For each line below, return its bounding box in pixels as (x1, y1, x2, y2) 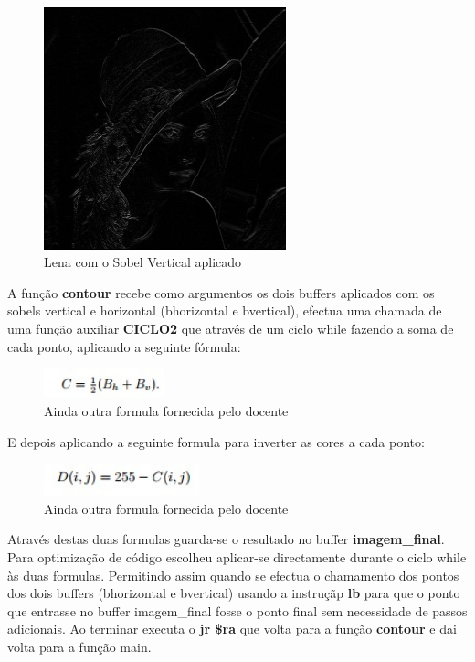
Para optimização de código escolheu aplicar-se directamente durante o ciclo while (7, 548, 467, 567)
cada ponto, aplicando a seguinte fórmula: (7, 336, 241, 356)
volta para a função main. (7, 637, 152, 657)
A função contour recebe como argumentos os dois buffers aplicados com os (7, 283, 435, 302)
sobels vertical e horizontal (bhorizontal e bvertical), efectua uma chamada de (7, 301, 442, 320)
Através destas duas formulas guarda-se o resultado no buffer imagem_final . (7, 529, 445, 549)
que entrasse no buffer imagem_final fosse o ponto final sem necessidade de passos (7, 601, 468, 620)
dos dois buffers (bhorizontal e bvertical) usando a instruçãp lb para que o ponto (7, 583, 460, 603)
